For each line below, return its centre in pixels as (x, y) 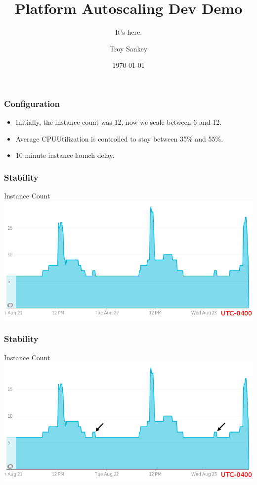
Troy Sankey (128, 48)
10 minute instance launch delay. (65, 155)
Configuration (32, 103)
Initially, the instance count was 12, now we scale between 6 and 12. (119, 122)
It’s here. (128, 32)
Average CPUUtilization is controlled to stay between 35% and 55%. (119, 138)
